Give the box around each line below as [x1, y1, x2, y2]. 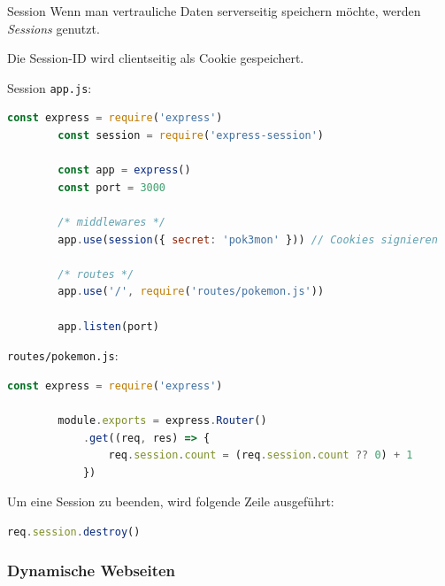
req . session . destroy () [7, 525, 141, 538]
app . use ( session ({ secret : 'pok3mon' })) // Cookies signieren [58, 233, 438, 246]
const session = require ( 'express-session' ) [58, 129, 325, 143]
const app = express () [58, 164, 191, 177]
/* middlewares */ [58, 216, 165, 228]
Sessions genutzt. [7, 19, 100, 37]
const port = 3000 [58, 181, 166, 194]
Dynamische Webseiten [7, 559, 176, 582]
